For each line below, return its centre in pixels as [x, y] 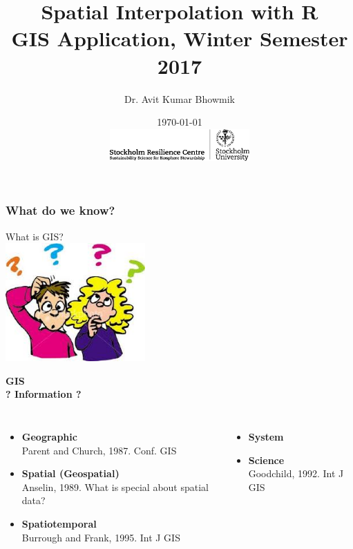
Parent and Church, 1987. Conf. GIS [99, 450]
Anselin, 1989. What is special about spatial [115, 487]
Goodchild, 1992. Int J [296, 473]
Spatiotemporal [59, 524]
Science [266, 460]
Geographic [49, 437]
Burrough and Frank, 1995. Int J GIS [101, 537]
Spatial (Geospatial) [70, 473]
